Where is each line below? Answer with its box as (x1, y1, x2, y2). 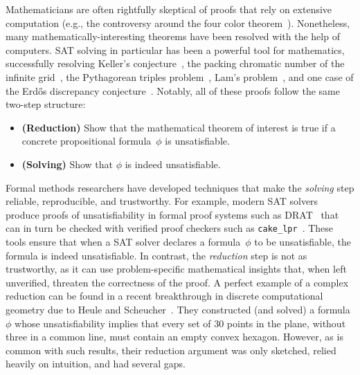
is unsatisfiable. (165, 134, 230, 148)
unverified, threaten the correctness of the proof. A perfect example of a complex (6, 275, 349, 289)
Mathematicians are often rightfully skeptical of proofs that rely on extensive (6, 2, 332, 16)
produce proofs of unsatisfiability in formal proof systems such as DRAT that (6, 207, 339, 221)
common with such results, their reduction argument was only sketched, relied (6, 342, 336, 357)
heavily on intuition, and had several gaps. (6, 356, 186, 371)
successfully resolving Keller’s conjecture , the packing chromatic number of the (6, 56, 345, 71)
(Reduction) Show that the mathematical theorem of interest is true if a (21, 120, 336, 134)
